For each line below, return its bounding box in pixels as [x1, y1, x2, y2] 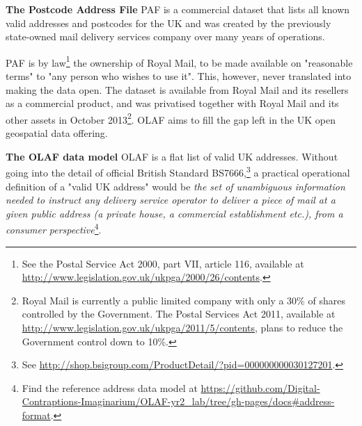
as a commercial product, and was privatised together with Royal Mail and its [6, 96, 339, 110]
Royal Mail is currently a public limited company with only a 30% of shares [22, 293, 345, 307]
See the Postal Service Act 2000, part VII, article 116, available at [22, 256, 304, 270]
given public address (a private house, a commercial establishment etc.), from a [6, 206, 343, 220]
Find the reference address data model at [22, 380, 198, 395]
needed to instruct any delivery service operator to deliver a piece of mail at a [6, 192, 336, 207]
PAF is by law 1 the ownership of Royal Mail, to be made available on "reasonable [6, 53, 353, 69]
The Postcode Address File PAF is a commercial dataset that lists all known [6, 2, 350, 16]
